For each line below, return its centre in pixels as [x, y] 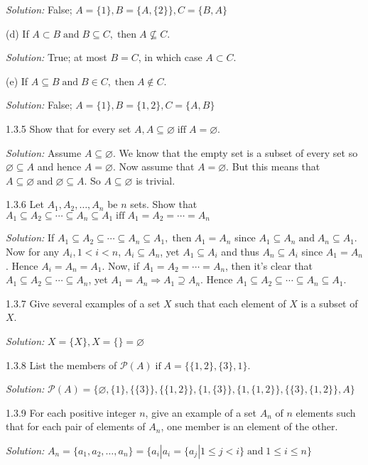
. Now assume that [153, 166]
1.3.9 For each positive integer [71, 412]
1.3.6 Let [25, 204]
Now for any [33, 251]
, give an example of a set [201, 412]
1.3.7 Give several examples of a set [83, 303]
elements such [326, 412]
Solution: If [30, 237]
